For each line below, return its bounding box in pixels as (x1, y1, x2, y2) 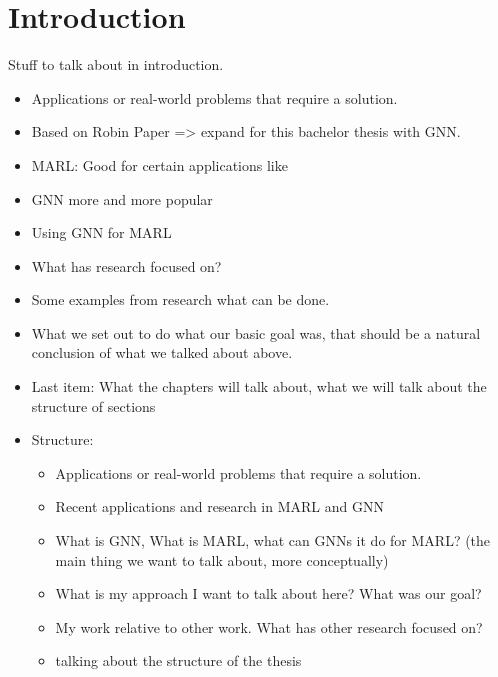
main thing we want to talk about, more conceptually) (55, 549, 389, 570)
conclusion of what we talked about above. (31, 342, 293, 363)
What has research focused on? (31, 255, 222, 276)
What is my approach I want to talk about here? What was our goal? (55, 583, 482, 604)
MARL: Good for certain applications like (31, 154, 288, 175)
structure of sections (31, 395, 156, 416)
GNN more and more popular (31, 188, 213, 209)
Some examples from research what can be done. (31, 289, 330, 310)
